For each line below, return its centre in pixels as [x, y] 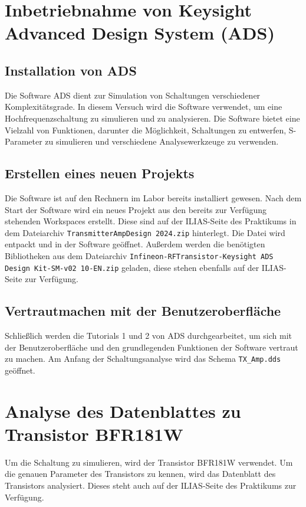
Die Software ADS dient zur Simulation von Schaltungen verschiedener [133, 95]
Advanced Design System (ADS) [140, 33]
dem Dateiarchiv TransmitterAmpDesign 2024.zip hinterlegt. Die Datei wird [145, 232]
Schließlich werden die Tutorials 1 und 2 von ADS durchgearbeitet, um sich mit [149, 336]
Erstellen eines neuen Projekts [100, 173]
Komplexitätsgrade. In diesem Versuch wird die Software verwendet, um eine [144, 107]
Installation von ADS [71, 70]
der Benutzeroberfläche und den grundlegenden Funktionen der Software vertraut [152, 347]
